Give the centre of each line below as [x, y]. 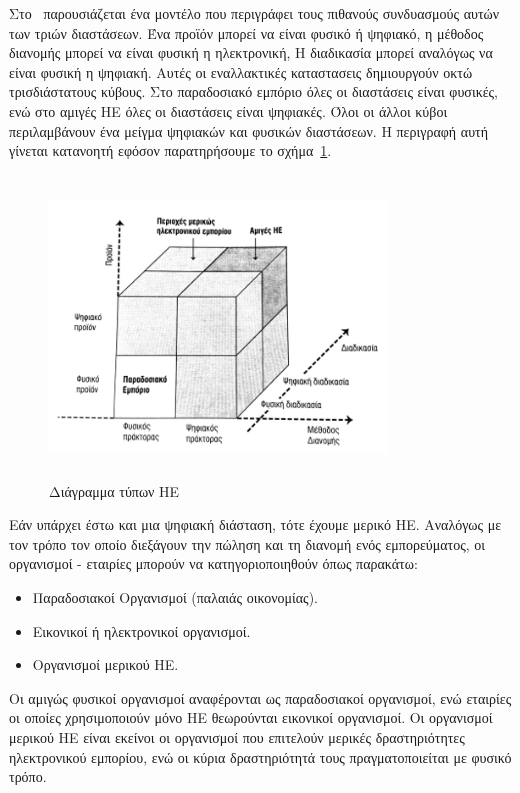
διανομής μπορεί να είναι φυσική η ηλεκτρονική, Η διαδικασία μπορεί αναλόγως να [251, 52]
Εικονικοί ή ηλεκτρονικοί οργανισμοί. [141, 630]
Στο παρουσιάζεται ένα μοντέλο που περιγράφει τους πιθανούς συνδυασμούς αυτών [254, 13]
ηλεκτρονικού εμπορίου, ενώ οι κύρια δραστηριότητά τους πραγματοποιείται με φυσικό [260, 756]
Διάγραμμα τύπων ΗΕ [114, 490]
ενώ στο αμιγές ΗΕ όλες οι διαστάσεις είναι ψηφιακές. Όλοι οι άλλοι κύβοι [228, 110]
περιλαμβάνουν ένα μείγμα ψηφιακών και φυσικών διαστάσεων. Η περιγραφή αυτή [249, 130]
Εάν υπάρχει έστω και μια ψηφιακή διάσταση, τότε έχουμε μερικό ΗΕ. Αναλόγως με [255, 524]
